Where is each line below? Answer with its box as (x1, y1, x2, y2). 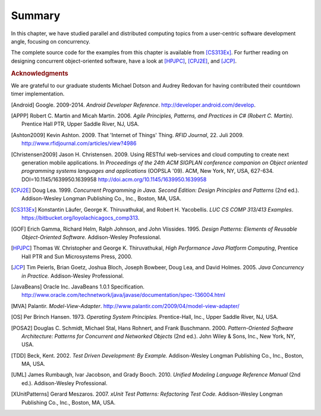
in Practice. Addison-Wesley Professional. (21, 272, 124, 280)
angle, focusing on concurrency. (11, 38, 90, 45)
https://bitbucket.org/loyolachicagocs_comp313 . (21, 215, 140, 222)
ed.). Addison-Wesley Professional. (21, 379, 108, 387)
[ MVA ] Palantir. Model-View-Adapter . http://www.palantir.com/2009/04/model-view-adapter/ (11, 302, 240, 309)
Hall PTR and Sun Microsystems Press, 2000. (21, 253, 133, 260)
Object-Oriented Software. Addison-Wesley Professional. (21, 234, 162, 241)
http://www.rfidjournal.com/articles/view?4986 (21, 140, 137, 147)
